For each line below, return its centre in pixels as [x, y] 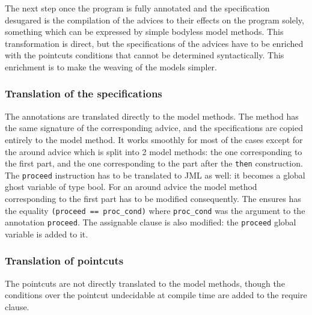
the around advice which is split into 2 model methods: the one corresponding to [154, 151]
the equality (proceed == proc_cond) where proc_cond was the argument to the [155, 210]
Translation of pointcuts [64, 261]
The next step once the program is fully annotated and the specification [137, 8]
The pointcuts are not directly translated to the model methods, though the [145, 283]
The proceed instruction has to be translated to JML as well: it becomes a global [155, 175]
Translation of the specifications [84, 93]
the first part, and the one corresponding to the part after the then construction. [154, 163]
